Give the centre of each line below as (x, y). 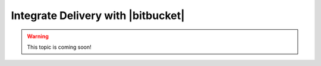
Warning (38, 36)
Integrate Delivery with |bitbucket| (98, 15)
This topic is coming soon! (59, 47)
